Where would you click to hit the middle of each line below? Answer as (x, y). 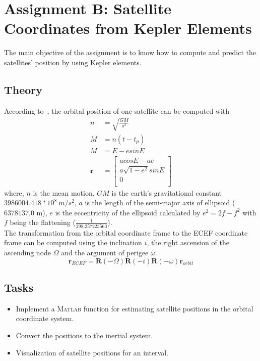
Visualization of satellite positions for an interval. (92, 352)
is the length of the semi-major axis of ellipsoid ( (160, 202)
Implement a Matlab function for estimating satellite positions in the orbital (135, 308)
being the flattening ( (43, 222)
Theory (23, 89)
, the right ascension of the (188, 242)
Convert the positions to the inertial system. (84, 335)
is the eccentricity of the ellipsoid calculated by (128, 212)
